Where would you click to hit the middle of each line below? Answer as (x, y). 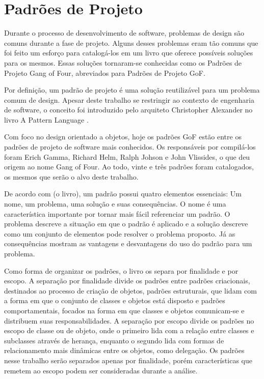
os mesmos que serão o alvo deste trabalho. (71, 176)
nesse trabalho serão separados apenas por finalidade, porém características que (128, 360)
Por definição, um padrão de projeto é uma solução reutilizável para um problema (132, 90)
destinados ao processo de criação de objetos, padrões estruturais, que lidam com (130, 290)
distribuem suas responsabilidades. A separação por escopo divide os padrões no (129, 320)
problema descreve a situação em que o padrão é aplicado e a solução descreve (126, 224)
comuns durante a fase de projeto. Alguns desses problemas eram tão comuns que (131, 42)
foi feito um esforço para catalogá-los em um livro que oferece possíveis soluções (129, 53)
